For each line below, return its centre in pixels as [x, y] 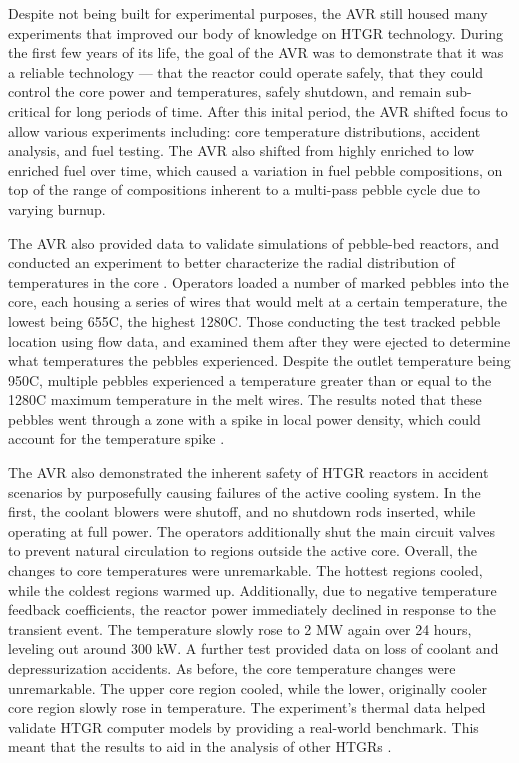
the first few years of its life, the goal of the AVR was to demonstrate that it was [256, 52]
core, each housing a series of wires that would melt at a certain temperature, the [258, 301]
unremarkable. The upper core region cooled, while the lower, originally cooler [248, 687]
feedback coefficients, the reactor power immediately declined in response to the [252, 609]
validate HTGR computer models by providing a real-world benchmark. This [243, 726]
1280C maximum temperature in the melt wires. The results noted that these [245, 399]
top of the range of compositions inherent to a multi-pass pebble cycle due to [244, 189]
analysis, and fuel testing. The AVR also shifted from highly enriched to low [241, 150]
